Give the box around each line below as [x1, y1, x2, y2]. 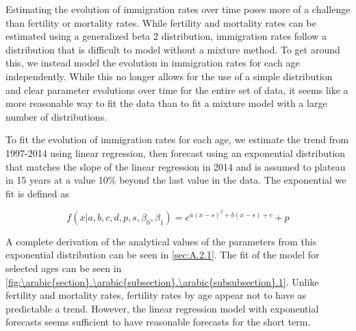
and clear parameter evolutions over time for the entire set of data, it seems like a [5, 82, 348, 97]
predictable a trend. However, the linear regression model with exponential [5, 301, 319, 315]
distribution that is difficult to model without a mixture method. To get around [5, 42, 340, 56]
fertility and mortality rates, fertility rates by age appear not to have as [5, 288, 307, 302]
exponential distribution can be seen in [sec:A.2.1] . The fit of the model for [5, 247, 320, 262]
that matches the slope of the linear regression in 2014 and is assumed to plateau [5, 159, 346, 173]
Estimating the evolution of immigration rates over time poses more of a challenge [5, 2, 351, 16]
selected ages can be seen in [5, 261, 122, 275]
